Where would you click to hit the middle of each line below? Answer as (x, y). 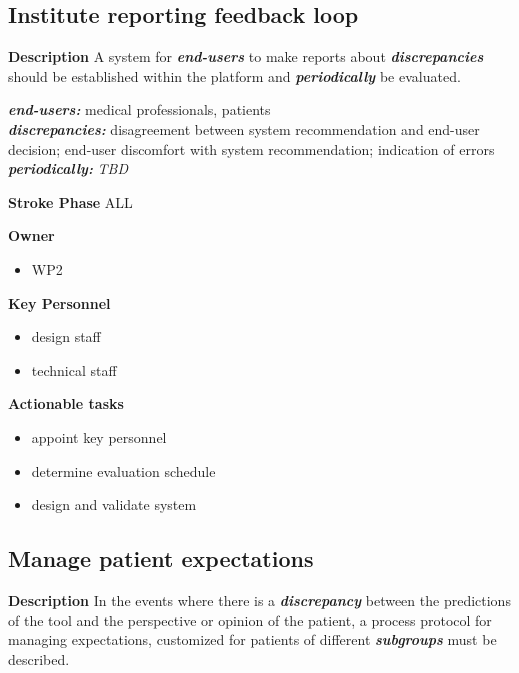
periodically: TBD (68, 168)
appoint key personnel (99, 436)
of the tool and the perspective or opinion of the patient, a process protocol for (250, 619)
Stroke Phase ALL (70, 201)
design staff (66, 336)
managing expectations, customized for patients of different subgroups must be (252, 639)
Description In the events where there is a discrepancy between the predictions (259, 599)
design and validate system (114, 504)
